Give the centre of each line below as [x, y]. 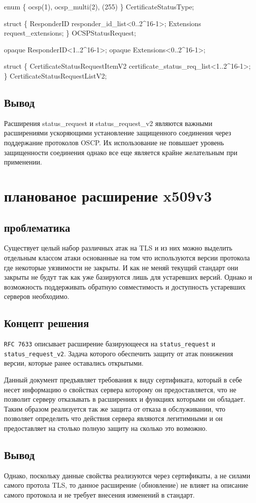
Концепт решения [47, 323]
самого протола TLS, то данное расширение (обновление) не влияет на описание [126, 485]
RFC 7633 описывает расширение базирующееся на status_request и [110, 344]
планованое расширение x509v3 [108, 195]
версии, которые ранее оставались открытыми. [74, 363]
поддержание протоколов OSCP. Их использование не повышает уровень [114, 142]
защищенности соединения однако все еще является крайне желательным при [121, 152]
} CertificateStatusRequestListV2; [55, 75]
